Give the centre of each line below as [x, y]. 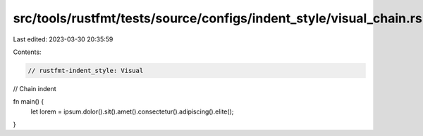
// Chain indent [35, 88]
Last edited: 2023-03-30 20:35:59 [63, 39]
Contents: [27, 52]
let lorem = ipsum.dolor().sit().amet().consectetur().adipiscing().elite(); [132, 111]
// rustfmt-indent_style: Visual [86, 70]
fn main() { [29, 102]
